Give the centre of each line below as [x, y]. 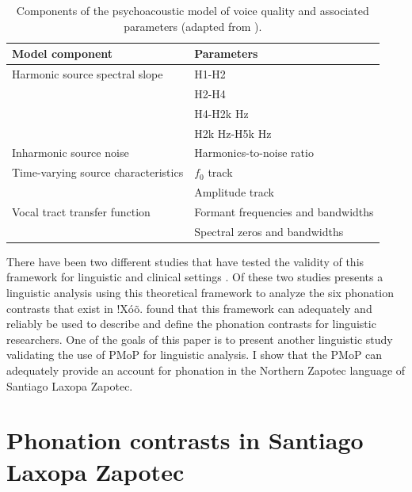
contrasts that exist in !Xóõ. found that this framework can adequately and [189, 308]
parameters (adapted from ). [193, 26]
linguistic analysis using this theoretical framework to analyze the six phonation [200, 293]
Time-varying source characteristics [98, 172]
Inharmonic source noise [71, 153]
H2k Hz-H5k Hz [233, 133]
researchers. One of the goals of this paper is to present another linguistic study [200, 339]
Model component [63, 53]
